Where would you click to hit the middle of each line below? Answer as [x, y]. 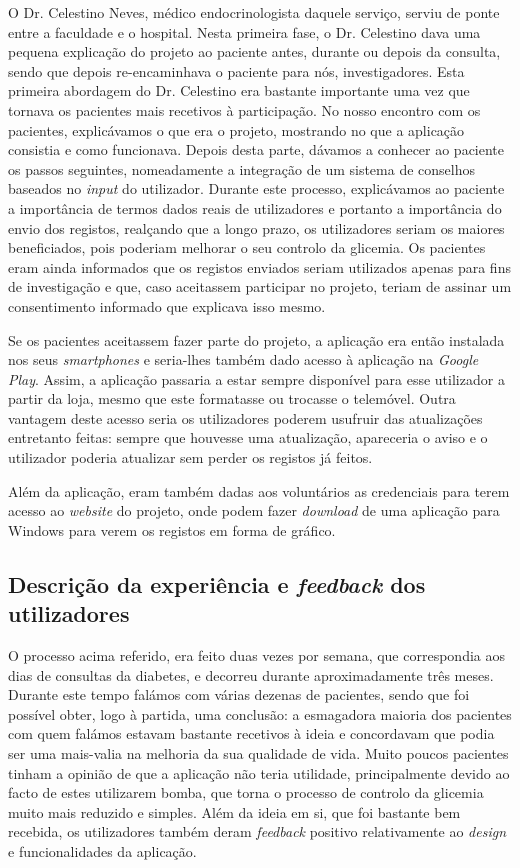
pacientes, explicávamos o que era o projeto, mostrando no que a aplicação [236, 129]
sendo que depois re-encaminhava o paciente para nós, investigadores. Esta [236, 70]
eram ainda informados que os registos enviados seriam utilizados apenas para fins [259, 266]
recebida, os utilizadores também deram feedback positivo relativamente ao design [257, 831]
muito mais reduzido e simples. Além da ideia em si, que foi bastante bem [234, 811]
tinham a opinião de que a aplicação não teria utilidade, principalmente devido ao [259, 772]
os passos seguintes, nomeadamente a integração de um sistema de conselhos [241, 168]
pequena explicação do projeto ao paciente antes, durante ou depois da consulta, [254, 51]
